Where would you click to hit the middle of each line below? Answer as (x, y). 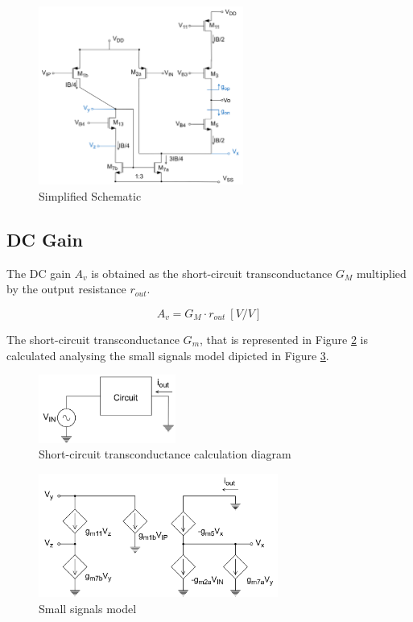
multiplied (382, 273)
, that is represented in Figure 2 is (284, 339)
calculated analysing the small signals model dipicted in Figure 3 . (168, 355)
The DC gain (39, 273)
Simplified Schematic (90, 195)
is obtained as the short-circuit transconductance (212, 273)
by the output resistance (66, 289)
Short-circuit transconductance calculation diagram (165, 454)
